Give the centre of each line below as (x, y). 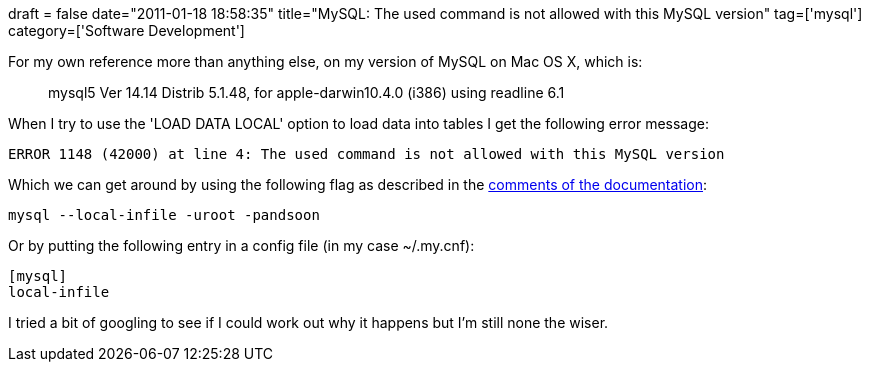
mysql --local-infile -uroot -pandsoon (164, 215)
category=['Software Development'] (126, 30)
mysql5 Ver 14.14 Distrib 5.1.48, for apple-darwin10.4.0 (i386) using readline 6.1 (306, 92)
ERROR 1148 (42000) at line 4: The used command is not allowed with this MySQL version (366, 154)
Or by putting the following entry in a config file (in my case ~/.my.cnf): (241, 245)
